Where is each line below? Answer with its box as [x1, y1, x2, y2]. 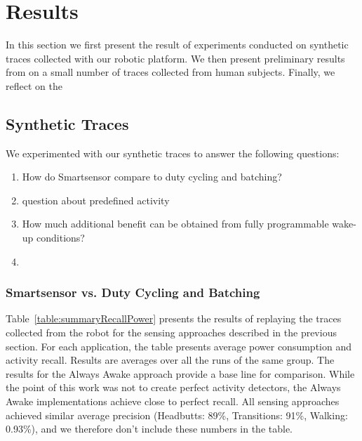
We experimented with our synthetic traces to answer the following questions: [6, 145, 340, 160]
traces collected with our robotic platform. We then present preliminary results [6, 51, 345, 65]
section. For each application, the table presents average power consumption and [6, 338, 351, 353]
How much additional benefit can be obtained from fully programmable [22, 216, 329, 231]
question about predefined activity [22, 192, 170, 207]
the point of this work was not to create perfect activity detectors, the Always [6, 380, 341, 395]
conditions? [36, 230, 85, 245]
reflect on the [6, 78, 62, 93]
